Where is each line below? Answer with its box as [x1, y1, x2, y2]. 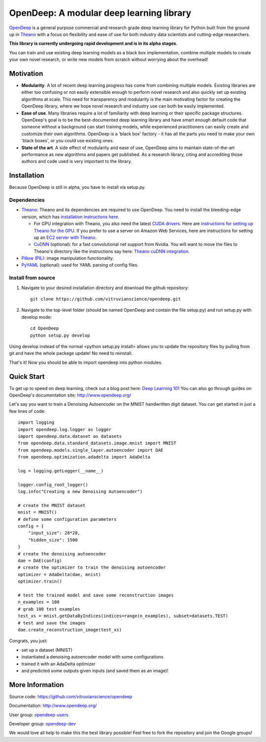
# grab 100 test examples [18, 606, 81, 612]
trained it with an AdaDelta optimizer [21, 661, 96, 666]
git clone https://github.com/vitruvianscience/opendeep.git [30, 296, 181, 302]
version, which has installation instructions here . [21, 214, 119, 220]
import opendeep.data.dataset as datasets [18, 433, 122, 439]
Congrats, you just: [9, 638, 48, 644]
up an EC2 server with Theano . [33, 234, 97, 240]
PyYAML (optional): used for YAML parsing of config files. [21, 262, 139, 268]
